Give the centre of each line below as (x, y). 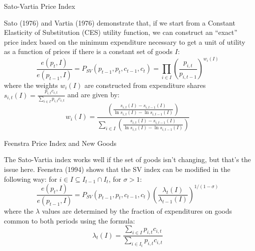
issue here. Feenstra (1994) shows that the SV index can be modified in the (117, 169)
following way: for (31, 179)
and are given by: (94, 95)
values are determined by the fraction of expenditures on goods (137, 211)
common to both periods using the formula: (70, 220)
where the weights (31, 85)
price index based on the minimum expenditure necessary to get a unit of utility (125, 42)
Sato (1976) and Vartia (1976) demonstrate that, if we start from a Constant (120, 22)
